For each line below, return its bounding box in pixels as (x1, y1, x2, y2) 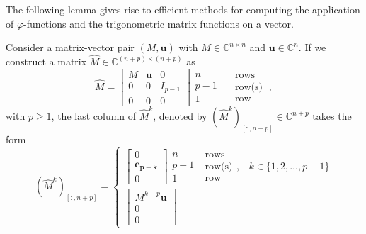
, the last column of (51, 108, 137, 123)
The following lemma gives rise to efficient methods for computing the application (6, 2, 360, 16)
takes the (312, 108, 352, 123)
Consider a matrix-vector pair (6, 40, 135, 55)
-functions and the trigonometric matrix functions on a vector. (23, 16, 294, 30)
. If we (298, 40, 326, 55)
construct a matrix (6, 54, 87, 68)
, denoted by (153, 108, 207, 123)
